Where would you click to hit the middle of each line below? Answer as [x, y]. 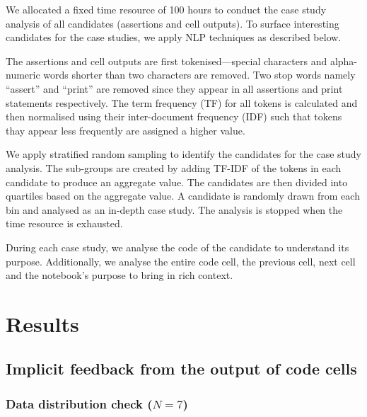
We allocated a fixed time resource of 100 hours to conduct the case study [166, 9]
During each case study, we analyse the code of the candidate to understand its [177, 247]
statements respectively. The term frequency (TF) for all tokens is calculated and [182, 102]
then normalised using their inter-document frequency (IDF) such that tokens [174, 116]
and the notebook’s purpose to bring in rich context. [120, 275]
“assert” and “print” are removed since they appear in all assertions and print [174, 88]
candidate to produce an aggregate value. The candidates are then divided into [177, 182]
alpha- [344, 61]
